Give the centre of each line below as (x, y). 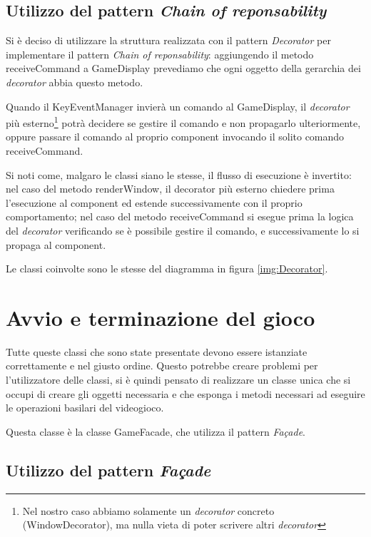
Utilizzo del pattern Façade (108, 470)
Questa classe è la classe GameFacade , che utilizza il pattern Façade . (156, 431)
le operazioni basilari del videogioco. (85, 408)
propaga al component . (56, 244)
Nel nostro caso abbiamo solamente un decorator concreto (148, 510)
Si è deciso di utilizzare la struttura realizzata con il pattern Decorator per (168, 40)
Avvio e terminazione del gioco (161, 317)
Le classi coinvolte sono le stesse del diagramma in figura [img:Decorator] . (167, 268)
